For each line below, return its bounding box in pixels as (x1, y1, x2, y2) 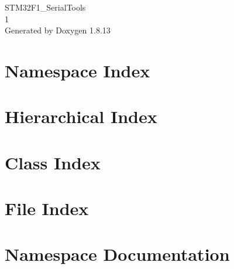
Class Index (5, 150, 101, 174)
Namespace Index (5, 58, 150, 82)
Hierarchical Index (5, 104, 157, 128)
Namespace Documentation (5, 242, 230, 266)
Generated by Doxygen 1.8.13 (5, 24, 111, 36)
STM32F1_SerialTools (5, 1, 86, 13)
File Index (5, 196, 89, 220)
